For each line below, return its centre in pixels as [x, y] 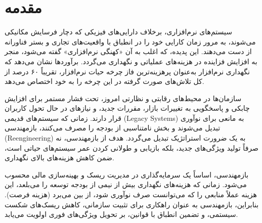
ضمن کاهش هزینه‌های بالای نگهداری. [59, 158]
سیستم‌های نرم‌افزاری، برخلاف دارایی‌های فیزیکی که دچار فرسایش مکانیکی [118, 32]
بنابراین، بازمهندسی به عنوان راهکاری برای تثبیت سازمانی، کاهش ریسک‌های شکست [132, 204]
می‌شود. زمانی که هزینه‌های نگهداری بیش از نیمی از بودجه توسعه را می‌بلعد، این [126, 184]
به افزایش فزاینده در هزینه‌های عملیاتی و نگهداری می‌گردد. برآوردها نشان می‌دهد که [131, 61]
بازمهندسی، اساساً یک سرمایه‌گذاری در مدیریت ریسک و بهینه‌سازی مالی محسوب [127, 174]
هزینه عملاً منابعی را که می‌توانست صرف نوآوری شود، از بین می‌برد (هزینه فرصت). [131, 194]
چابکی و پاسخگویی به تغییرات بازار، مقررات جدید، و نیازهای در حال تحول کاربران [127, 108]
